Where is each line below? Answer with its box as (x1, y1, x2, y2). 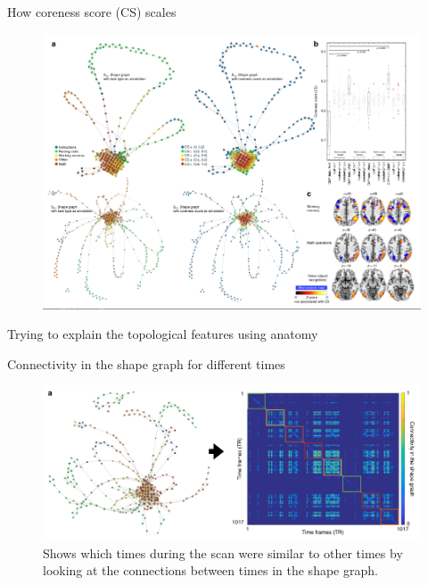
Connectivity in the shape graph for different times (7, 354, 285, 373)
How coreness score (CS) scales (7, 3, 177, 21)
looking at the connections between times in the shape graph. (43, 561, 378, 580)
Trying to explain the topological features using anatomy (7, 325, 318, 343)
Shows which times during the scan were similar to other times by (43, 543, 403, 562)
